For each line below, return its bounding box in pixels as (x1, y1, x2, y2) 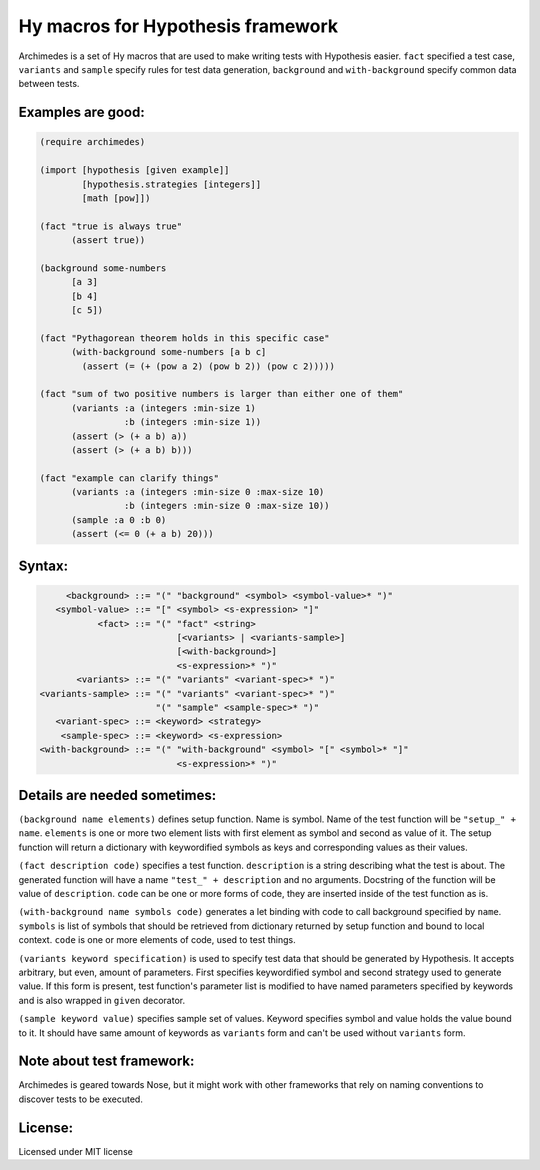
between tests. (18, 78, 80, 90)
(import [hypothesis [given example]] (39, 165, 230, 176)
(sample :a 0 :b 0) (71, 514, 167, 525)
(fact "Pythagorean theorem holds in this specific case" (39, 332, 330, 344)
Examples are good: (18, 104, 145, 121)
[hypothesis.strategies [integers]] (81, 178, 262, 190)
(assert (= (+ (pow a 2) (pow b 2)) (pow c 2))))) (81, 360, 335, 372)
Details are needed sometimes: (18, 786, 217, 804)
